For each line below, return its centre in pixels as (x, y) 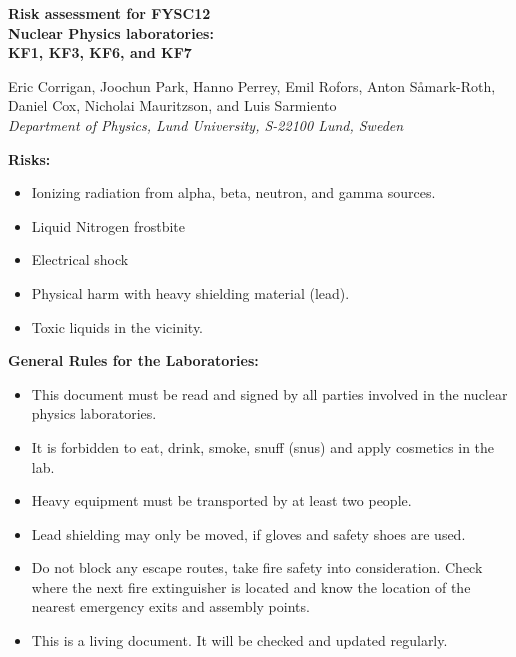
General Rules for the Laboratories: (133, 360)
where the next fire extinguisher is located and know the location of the (251, 586)
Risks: (29, 158)
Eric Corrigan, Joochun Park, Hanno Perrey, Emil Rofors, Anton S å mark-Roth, (252, 85)
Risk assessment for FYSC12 (109, 13)
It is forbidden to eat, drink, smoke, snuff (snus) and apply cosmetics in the (263, 446)
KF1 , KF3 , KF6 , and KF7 (100, 52)
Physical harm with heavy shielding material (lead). (190, 292)
